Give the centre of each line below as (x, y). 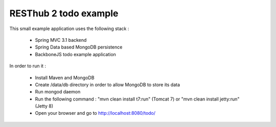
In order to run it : (28, 66)
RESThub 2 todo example (64, 13)
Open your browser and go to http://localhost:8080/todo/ (95, 113)
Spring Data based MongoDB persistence (79, 47)
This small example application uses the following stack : (69, 29)
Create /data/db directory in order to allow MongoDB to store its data (108, 85)
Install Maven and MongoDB (65, 78)
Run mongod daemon (58, 92)
